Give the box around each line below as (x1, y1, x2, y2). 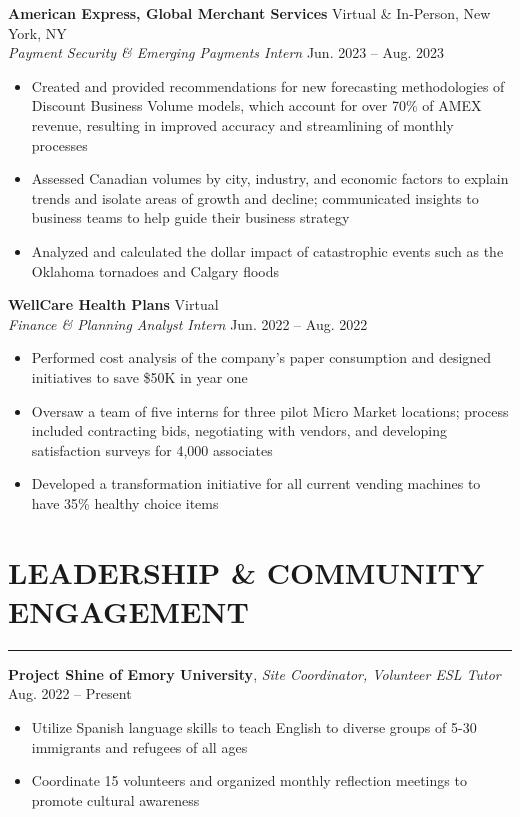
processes (31, 134, 88, 155)
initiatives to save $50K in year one (31, 366, 248, 387)
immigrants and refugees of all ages (31, 736, 248, 757)
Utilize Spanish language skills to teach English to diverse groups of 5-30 (31, 716, 477, 737)
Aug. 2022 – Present (8, 683, 132, 704)
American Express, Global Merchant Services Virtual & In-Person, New (8, 3, 491, 23)
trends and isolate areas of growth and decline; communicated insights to (31, 187, 479, 208)
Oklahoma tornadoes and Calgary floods (31, 260, 280, 281)
